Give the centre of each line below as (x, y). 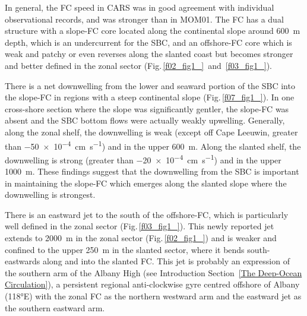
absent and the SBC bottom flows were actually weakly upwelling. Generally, (145, 120)
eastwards (23, 261)
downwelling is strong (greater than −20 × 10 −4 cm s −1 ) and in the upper (143, 159)
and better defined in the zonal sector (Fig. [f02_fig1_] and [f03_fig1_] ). (138, 65)
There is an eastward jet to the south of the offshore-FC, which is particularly (147, 214)
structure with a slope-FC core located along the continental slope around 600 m (153, 31)
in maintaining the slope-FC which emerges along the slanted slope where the (146, 183)
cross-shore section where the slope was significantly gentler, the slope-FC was (147, 108)
